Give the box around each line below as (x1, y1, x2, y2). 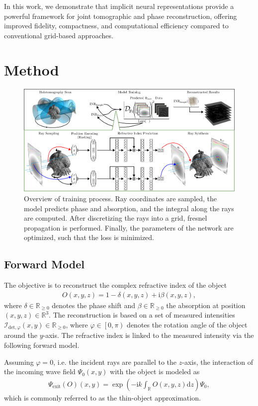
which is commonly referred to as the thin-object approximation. (4, 392, 201, 403)
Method (4, 59, 59, 80)
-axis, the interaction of (182, 356, 254, 367)
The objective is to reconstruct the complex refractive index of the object (4, 280, 227, 290)
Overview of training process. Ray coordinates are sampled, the (24, 193, 217, 203)
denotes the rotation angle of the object (127, 319, 248, 329)
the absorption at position (166, 300, 246, 310)
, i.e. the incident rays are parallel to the (53, 356, 177, 367)
